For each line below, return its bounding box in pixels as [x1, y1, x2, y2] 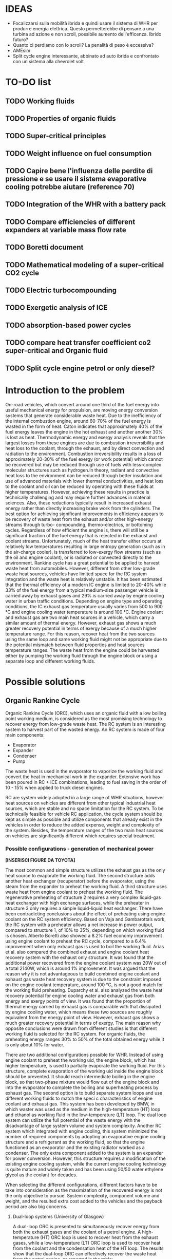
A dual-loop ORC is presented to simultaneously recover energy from [12, 1223, 160, 1229]
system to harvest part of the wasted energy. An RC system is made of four [5, 726, 165, 732]
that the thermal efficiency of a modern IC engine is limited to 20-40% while [5, 581, 167, 588]
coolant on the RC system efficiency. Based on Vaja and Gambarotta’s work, [5, 916, 166, 922]
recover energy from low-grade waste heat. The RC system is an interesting [5, 721, 166, 727]
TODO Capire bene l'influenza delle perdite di [5, 166, 153, 175]
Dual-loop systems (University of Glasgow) [12, 1213, 104, 1219]
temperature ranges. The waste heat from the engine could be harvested [5, 647, 160, 653]
